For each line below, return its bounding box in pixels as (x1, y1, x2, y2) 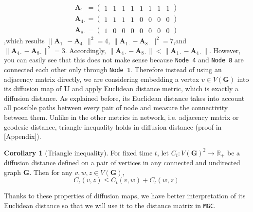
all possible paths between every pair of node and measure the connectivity (4, 102, 228, 113)
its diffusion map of (4, 83, 62, 94)
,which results (4, 36, 45, 46)
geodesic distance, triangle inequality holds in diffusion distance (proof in (4, 121, 222, 132)
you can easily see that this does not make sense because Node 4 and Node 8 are (4, 55, 244, 65)
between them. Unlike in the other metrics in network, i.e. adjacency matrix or (4, 112, 239, 122)
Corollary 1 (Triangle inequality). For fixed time (4, 147, 153, 157)
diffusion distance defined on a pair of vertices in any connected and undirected (4, 157, 240, 168)
